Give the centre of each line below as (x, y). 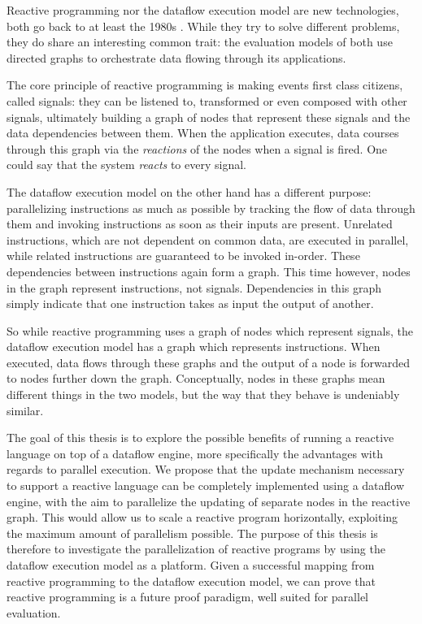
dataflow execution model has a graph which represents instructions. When (194, 347)
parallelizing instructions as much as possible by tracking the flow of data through (211, 208)
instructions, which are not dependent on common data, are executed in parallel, (208, 239)
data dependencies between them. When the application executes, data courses (203, 133)
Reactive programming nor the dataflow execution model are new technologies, (203, 10)
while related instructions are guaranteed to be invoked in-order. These (183, 256)
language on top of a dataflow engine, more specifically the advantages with (195, 453)
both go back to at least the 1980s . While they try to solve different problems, (203, 26)
